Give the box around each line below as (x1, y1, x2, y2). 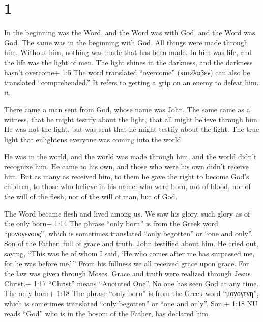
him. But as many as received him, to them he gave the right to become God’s (4, 171, 249, 181)
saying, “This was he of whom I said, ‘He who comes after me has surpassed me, (4, 248, 255, 258)
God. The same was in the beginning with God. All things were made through (4, 37, 248, 47)
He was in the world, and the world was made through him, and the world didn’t (4, 151, 257, 162)
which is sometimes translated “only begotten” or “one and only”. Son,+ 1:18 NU (4, 298, 258, 308)
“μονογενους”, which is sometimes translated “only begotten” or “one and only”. (4, 228, 253, 238)
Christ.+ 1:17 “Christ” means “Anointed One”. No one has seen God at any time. (4, 278, 259, 288)
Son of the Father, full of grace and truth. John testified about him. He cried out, (4, 238, 258, 249)
